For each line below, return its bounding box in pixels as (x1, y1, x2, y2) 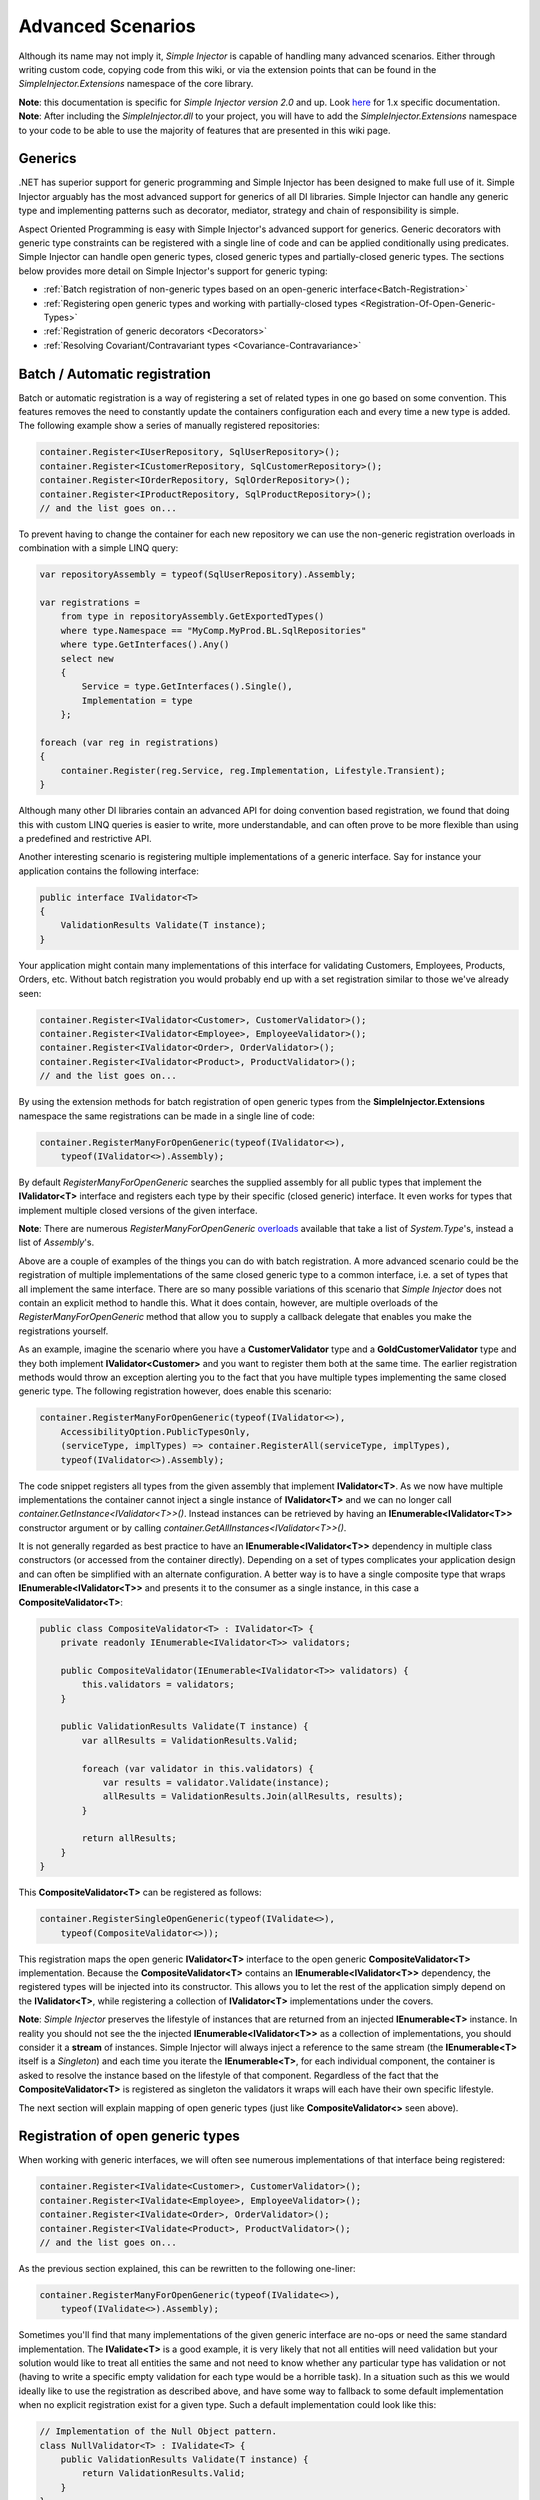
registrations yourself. (18, 1325, 109, 1337)
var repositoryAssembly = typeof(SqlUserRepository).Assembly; (39, 569, 357, 580)
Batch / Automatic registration (18, 365, 212, 382)
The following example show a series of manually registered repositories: (18, 420, 320, 432)
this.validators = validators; (81, 1679, 235, 1690)
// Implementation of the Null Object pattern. (39, 2426, 277, 2437)
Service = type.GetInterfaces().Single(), (81, 681, 294, 692)
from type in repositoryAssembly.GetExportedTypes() (60, 611, 325, 622)
